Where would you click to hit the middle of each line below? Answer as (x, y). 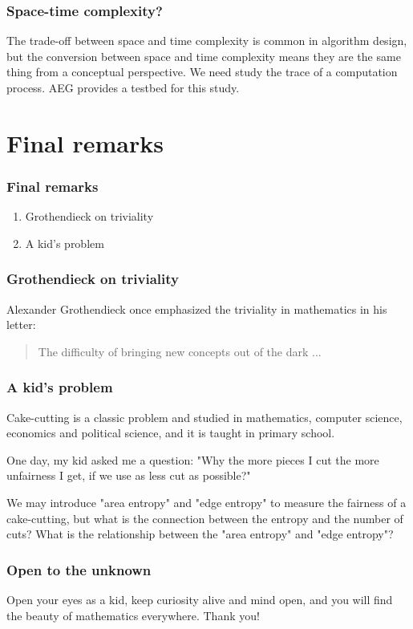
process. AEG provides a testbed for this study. (123, 87)
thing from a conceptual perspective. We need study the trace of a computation (202, 72)
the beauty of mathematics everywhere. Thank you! (133, 615)
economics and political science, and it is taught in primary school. (171, 433)
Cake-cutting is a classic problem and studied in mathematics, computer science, (204, 417)
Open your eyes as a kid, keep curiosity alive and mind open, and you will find (200, 599)
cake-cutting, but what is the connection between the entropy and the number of (205, 518)
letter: (21, 325)
